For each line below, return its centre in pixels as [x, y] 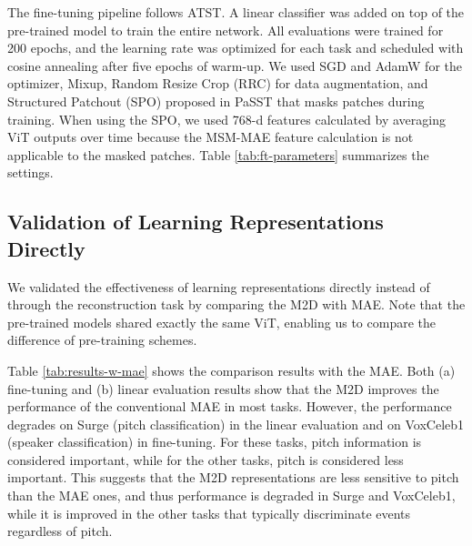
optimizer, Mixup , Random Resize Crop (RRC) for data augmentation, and [218, 83]
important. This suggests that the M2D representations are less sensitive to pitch [233, 477]
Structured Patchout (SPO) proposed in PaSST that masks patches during [216, 101]
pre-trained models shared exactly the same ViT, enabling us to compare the [221, 322]
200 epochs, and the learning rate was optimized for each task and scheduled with [236, 48]
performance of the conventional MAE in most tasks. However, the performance [230, 406]
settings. [30, 172]
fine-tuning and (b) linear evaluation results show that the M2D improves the [223, 388]
